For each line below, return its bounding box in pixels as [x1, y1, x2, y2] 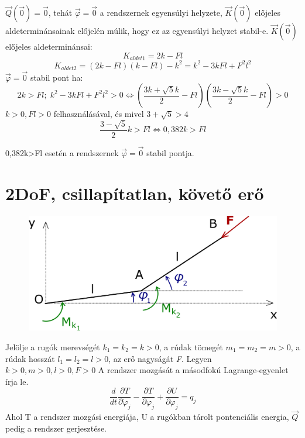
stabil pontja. [146, 147, 194, 159]
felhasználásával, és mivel [53, 108, 144, 120]
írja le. [5, 375, 29, 387]
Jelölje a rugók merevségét [5, 341, 100, 353]
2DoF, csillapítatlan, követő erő [5, 181, 264, 205]
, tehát [48, 6, 73, 18]
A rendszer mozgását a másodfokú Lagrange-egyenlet [98, 364, 289, 376]
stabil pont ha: [30, 71, 83, 83]
